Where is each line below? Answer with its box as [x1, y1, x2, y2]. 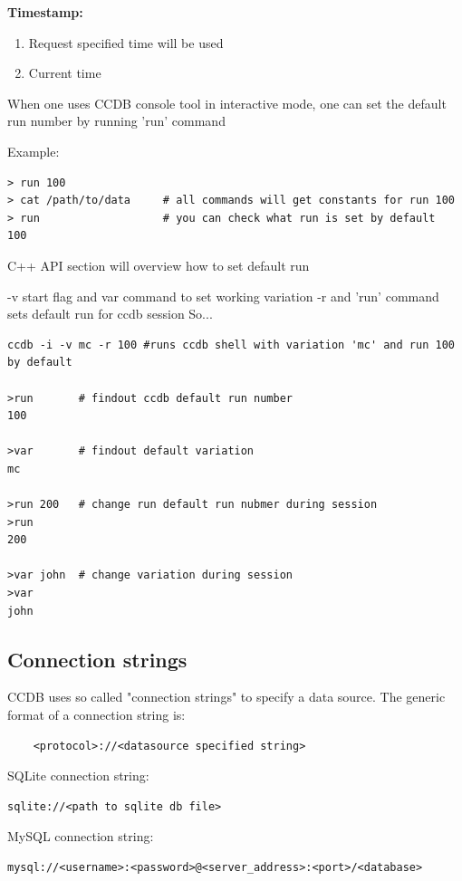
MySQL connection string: [7, 827, 154, 846]
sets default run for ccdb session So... [7, 304, 213, 323]
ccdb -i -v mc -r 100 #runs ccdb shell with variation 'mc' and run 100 [7, 338, 455, 351]
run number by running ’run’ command [7, 111, 226, 130]
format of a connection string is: [7, 705, 186, 724]
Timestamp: [7, 3, 83, 21]
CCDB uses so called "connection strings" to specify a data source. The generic [7, 687, 446, 706]
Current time [28, 63, 101, 82]
